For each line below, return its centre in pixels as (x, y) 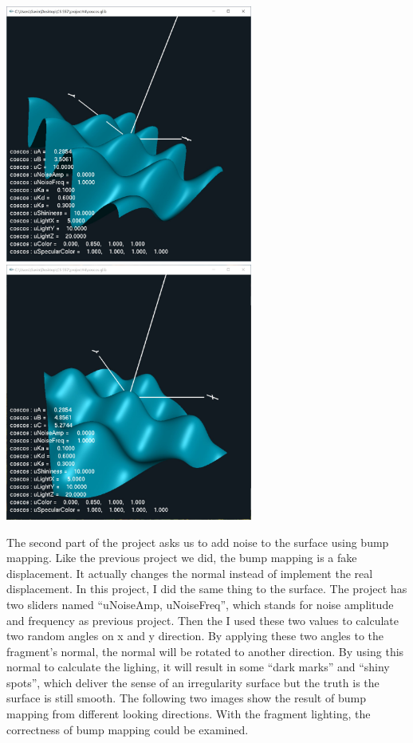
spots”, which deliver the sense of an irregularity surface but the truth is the (193, 682)
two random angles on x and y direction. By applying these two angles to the (195, 636)
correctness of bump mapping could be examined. (128, 729)
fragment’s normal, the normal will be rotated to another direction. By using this (205, 651)
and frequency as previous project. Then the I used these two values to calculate (203, 620)
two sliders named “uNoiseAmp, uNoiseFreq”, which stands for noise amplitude (200, 604)
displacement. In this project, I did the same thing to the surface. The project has (207, 589)
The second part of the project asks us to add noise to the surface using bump (198, 542)
